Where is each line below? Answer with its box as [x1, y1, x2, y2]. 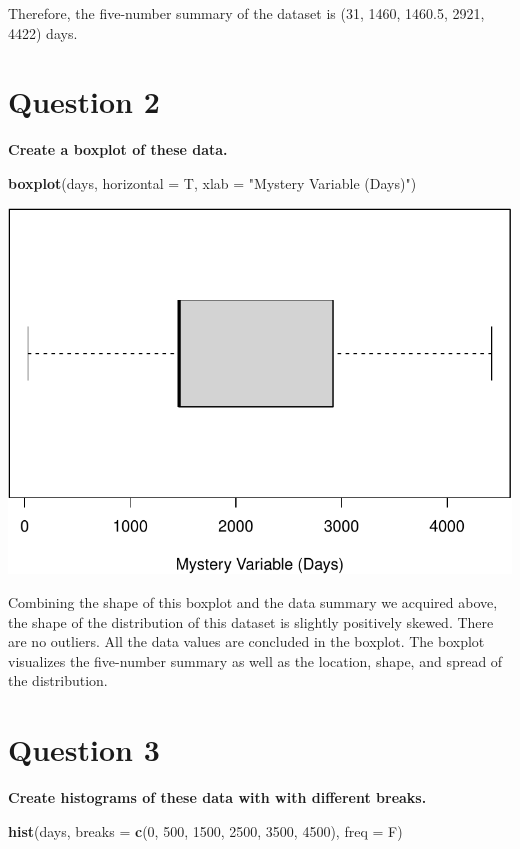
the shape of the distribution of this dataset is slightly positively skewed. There [8, 611, 494, 632]
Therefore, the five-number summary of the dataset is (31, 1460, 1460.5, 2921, [8, 3, 485, 23]
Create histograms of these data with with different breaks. [8, 787, 427, 808]
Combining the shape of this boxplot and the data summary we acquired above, [8, 591, 498, 612]
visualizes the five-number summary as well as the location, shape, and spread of [8, 650, 503, 671]
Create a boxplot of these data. [8, 139, 228, 160]
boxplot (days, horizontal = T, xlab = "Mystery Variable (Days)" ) [8, 172, 417, 193]
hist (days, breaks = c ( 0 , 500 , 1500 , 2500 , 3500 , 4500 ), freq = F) [8, 820, 403, 841]
